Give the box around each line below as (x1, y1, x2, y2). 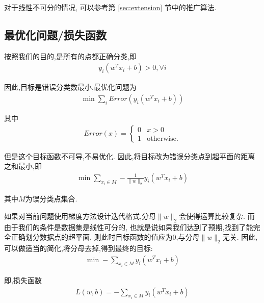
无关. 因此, (222, 232, 258, 242)
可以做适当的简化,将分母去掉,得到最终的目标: (4, 242, 153, 253)
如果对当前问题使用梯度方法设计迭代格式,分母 (4, 210, 156, 221)
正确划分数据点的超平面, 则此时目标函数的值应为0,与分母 (11, 232, 200, 242)
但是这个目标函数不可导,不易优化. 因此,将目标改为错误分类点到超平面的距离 (4, 150, 255, 161)
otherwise (147, 135, 176, 142)
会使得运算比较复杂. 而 (179, 210, 255, 221)
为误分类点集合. (25, 193, 77, 204)
